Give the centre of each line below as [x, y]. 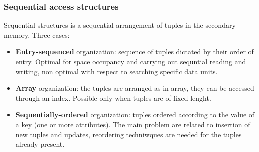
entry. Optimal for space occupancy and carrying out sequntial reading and [131, 61]
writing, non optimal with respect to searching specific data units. [117, 71]
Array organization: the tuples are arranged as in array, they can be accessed [135, 88]
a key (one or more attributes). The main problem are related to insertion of [133, 124]
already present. [40, 144]
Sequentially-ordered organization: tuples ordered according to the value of [135, 114]
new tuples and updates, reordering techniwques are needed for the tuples [129, 134]
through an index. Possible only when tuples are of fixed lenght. [113, 97]
